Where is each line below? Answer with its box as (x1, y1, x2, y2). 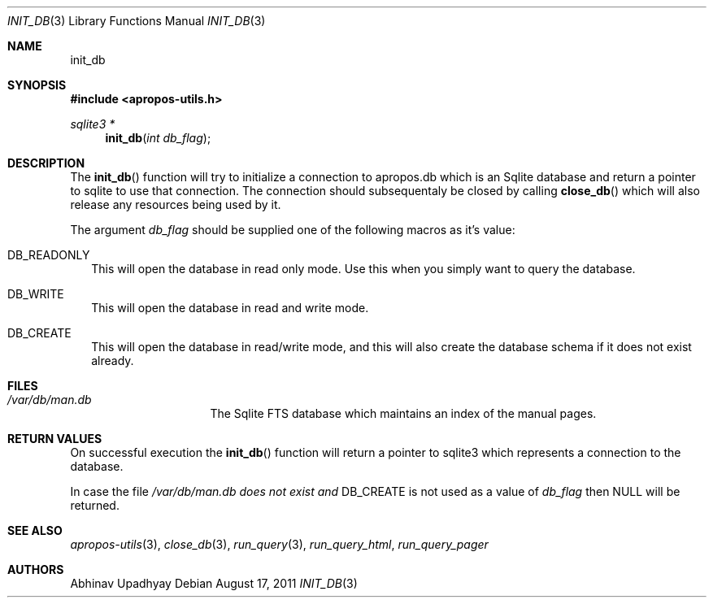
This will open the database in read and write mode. (91, 301, 369, 315)
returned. (70, 498, 120, 512)
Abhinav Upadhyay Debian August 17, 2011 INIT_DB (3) (70, 576, 358, 590)
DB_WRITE (7, 287, 64, 301)
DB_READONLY (7, 248, 90, 262)
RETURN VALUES (7, 432, 102, 445)
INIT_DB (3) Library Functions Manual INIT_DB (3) (7, 14, 266, 28)
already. (91, 354, 134, 367)
